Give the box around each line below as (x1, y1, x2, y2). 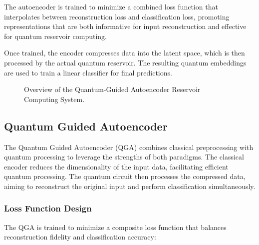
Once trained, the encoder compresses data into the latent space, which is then (4, 47, 245, 58)
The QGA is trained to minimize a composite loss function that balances (4, 221, 227, 232)
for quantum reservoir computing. (4, 30, 107, 41)
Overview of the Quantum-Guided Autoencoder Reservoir (24, 84, 201, 94)
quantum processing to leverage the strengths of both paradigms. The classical (4, 151, 244, 162)
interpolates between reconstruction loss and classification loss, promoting (4, 11, 230, 21)
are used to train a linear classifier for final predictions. (4, 67, 172, 77)
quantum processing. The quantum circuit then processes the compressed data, (4, 171, 246, 181)
